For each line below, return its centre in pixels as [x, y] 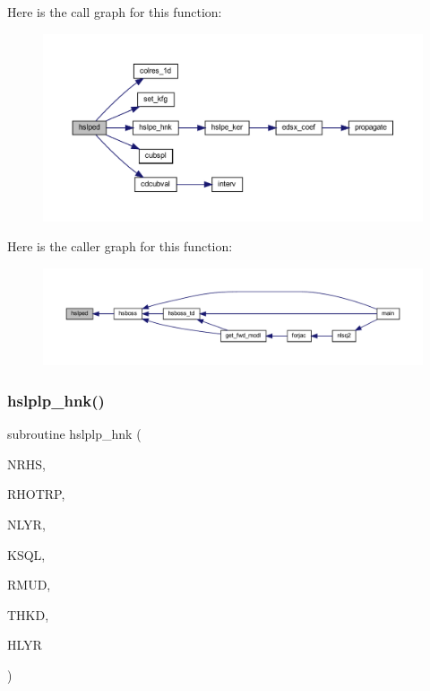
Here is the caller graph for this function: [120, 246]
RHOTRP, [36, 494]
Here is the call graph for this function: [115, 12]
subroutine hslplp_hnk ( [74, 434]
